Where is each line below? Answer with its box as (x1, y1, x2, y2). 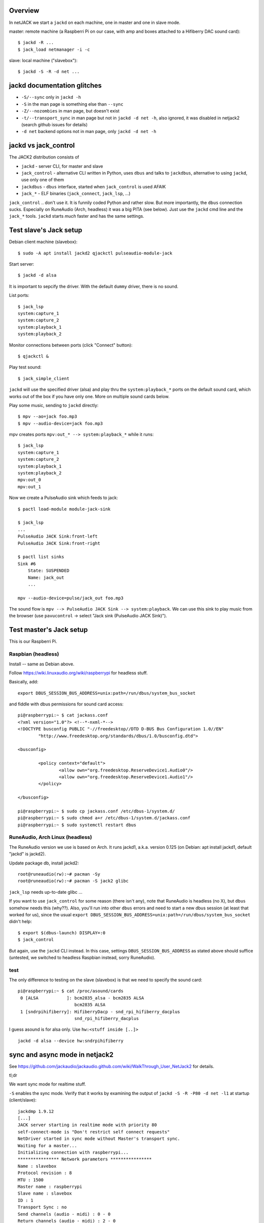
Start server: (9, 261, 34, 267)
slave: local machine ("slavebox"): (9, 58, 78, 64)
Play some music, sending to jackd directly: (9, 402, 99, 408)
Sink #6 (18, 561, 36, 566)
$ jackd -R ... (18, 40, 54, 45)
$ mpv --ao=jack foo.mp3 (18, 414, 77, 419)
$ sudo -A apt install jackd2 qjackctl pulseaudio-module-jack (18, 250, 173, 256)
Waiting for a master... (18, 1143, 77, 1148)
